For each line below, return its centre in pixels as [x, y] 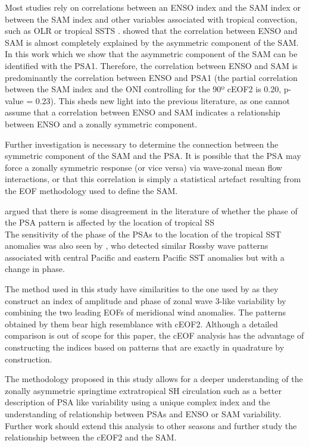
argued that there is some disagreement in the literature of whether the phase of [151, 210]
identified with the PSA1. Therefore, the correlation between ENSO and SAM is [151, 65]
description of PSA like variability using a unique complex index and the [138, 402]
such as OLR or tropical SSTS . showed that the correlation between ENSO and [151, 31]
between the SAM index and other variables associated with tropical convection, [151, 19]
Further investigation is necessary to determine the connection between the [142, 144]
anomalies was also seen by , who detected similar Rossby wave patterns [137, 246]
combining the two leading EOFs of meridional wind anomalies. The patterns [146, 312]
